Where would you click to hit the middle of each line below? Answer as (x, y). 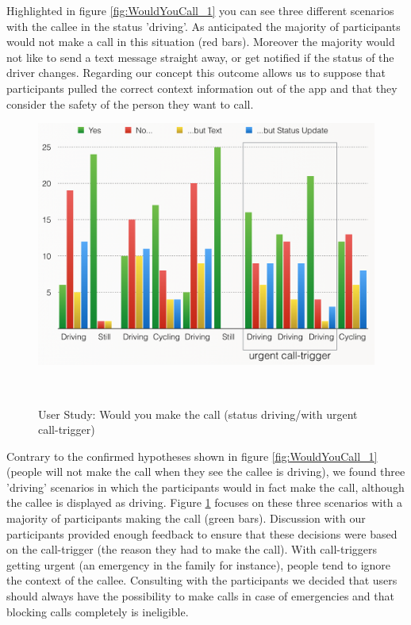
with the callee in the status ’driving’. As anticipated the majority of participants (204, 26)
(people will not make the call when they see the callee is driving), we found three (206, 472)
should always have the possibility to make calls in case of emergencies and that (200, 596)
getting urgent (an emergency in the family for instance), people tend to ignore (199, 564)
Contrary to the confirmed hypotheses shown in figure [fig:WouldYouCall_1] (192, 456)
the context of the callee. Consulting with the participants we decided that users (202, 580)
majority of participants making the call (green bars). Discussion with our (186, 518)
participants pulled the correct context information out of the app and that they (202, 88)
